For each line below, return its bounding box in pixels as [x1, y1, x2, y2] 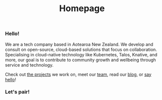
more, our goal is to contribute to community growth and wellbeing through [5, 57, 156, 63]
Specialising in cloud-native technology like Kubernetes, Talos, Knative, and [5, 51, 158, 57]
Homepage [59, 3, 105, 14]
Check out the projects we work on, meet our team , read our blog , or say [5, 71, 152, 77]
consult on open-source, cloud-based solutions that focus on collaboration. [5, 47, 157, 52]
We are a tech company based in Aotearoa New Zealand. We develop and [5, 41, 154, 47]
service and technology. [5, 62, 54, 68]
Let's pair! [5, 88, 30, 95]
